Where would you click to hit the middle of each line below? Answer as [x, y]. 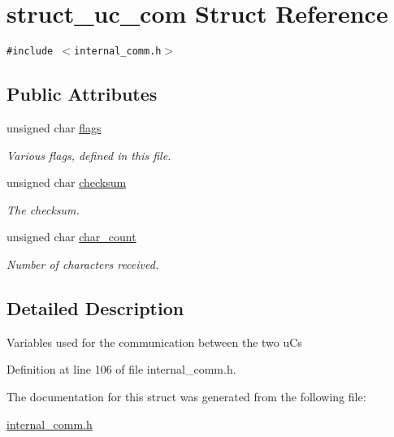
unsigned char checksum [67, 182]
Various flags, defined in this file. [89, 155]
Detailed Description [95, 307]
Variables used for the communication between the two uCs [154, 342]
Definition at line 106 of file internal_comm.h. [121, 369]
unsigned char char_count [71, 237]
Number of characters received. [83, 264]
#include [30, 52]
